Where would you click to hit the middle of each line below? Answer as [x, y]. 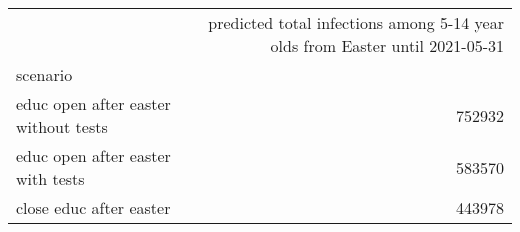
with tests [50, 178]
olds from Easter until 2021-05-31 [387, 45]
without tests [62, 126]
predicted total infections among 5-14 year [356, 22]
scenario [44, 74]
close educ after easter [93, 207]
